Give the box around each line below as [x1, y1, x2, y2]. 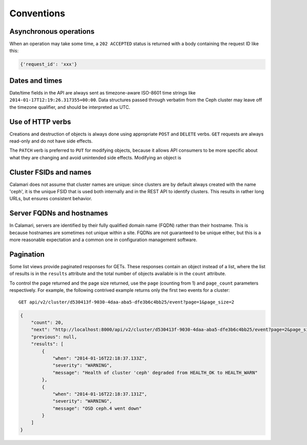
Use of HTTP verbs [9, 118, 71, 126]
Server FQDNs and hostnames [9, 209, 108, 218]
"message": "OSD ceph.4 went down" [52, 405, 142, 411]
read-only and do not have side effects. [9, 138, 93, 144]
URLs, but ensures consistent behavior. [9, 196, 92, 202]
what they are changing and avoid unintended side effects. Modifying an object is [9, 154, 182, 160]
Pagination [9, 250, 45, 259]
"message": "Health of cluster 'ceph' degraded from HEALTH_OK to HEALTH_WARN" [52, 369, 258, 376]
